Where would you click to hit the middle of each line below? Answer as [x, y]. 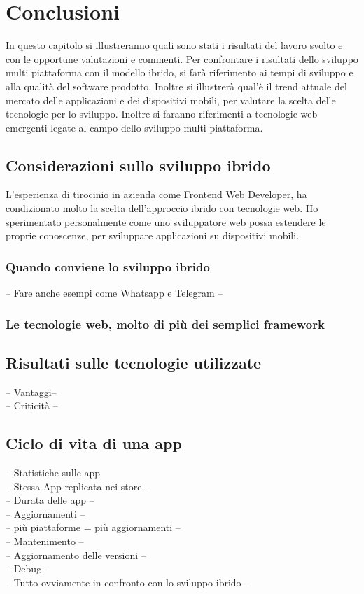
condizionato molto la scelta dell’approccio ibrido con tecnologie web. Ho [162, 208]
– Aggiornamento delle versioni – [76, 554]
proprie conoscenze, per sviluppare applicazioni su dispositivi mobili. [153, 235]
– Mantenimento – [45, 541]
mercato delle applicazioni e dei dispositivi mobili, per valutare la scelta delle [171, 100]
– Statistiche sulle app [53, 473]
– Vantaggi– [31, 391]
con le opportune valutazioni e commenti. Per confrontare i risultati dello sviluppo [182, 58]
